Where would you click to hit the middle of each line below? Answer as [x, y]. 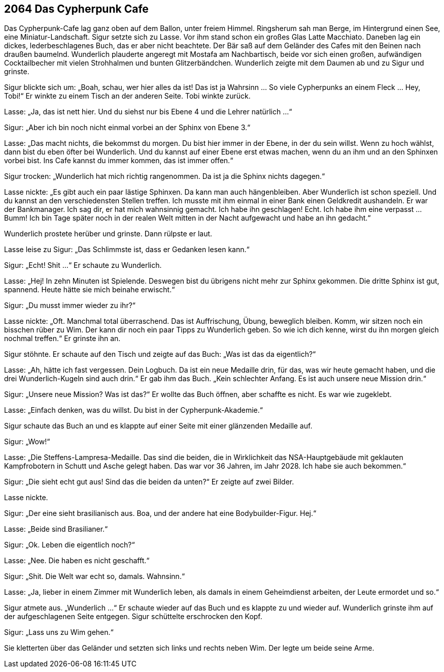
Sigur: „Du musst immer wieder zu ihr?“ [70, 306]
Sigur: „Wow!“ [27, 442]
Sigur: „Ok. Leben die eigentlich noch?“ [70, 545]
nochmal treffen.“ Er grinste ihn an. [62, 339]
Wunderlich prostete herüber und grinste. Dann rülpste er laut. [108, 234]
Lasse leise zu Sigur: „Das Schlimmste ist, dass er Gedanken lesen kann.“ [127, 250]
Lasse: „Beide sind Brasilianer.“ [56, 529]
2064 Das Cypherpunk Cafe [76, 9]
